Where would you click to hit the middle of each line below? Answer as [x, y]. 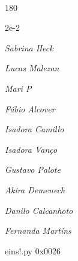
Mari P [18, 88]
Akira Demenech [35, 189]
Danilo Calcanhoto [39, 210]
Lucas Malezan [32, 68]
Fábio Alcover [30, 108]
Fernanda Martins [38, 230]
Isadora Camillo [34, 129]
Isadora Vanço [31, 149]
